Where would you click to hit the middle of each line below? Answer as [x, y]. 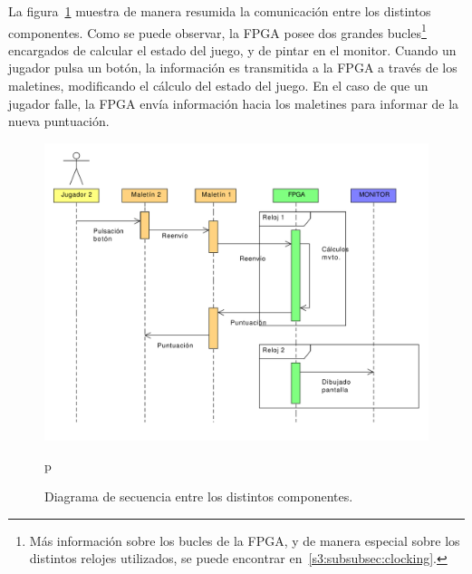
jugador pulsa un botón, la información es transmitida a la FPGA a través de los [233, 68]
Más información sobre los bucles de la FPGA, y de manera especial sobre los [245, 540]
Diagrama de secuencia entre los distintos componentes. [199, 496]
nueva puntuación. [59, 121]
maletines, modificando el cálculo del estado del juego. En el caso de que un [218, 86]
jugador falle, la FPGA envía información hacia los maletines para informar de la [234, 103]
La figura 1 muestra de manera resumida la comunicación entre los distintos [220, 11]
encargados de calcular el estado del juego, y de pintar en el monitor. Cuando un [232, 49]
